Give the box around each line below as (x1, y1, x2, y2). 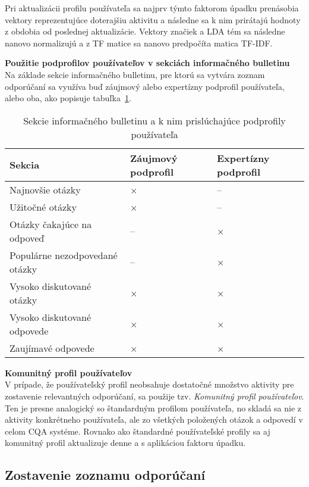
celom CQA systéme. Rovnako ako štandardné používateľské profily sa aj (5, 424, 270, 437)
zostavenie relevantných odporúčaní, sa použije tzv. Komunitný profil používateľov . (5, 389, 304, 402)
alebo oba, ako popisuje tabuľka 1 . (5, 92, 131, 104)
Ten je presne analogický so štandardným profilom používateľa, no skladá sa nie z (5, 401, 302, 414)
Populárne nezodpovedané (10, 248, 118, 262)
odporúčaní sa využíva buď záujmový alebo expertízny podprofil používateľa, (5, 80, 285, 92)
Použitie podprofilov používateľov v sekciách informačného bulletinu (5, 57, 290, 69)
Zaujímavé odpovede (10, 341, 94, 355)
